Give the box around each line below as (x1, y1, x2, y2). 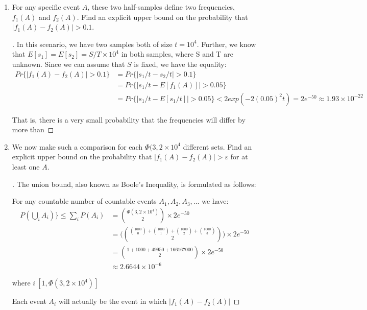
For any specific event (12, 2, 80, 12)
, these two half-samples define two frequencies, (87, 2, 235, 12)
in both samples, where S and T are (121, 49, 233, 59)
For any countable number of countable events (12, 196, 157, 206)
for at (230, 151, 248, 162)
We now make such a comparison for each (12, 141, 143, 152)
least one (12, 161, 40, 172)
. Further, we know (197, 38, 256, 49)
